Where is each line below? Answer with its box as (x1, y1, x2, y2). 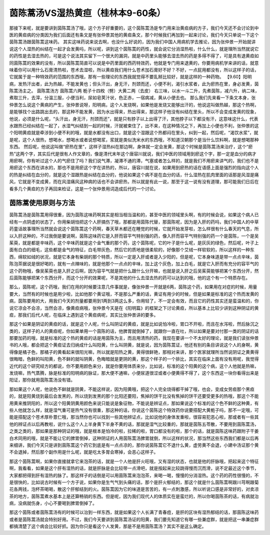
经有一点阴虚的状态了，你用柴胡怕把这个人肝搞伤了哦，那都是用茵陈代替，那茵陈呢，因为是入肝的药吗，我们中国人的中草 (9, 219, 259, 225)
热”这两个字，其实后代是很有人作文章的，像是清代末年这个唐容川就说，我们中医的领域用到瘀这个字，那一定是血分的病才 (9, 150, 257, 157)
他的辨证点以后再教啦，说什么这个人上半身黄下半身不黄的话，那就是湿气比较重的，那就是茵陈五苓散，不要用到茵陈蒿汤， (9, 421, 259, 427)
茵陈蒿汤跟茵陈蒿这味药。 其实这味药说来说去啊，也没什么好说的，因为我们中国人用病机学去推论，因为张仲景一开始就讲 (9, 39, 256, 45)
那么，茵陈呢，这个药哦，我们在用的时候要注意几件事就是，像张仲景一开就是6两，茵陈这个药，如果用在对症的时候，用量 (9, 284, 257, 290)
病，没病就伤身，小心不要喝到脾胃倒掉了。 (9, 500, 97, 507)
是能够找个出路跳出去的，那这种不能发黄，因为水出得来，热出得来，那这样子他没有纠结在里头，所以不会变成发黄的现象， (9, 109, 259, 115)
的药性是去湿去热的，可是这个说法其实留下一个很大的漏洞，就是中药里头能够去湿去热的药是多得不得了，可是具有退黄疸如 (9, 53, 259, 59)
